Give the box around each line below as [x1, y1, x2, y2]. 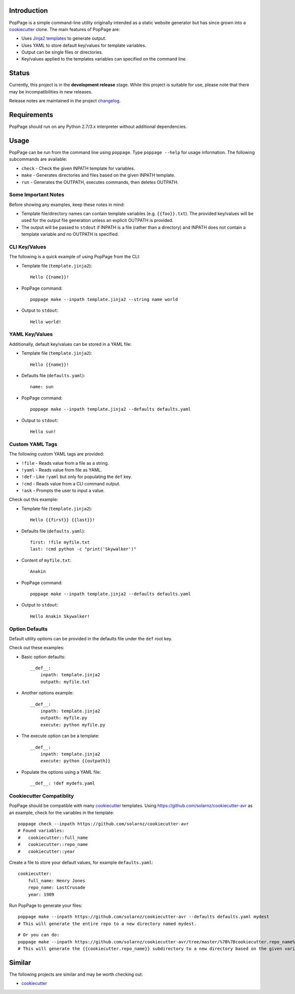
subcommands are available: [9, 156, 67, 162]
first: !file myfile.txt [30, 540, 90, 545]
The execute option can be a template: [21, 733, 100, 739]
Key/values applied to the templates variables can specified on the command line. [21, 56, 187, 62]
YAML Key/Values [9, 331, 53, 338]
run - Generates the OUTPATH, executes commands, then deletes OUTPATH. [21, 179, 179, 185]
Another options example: [21, 690, 74, 696]
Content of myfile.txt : [21, 557, 72, 563]
